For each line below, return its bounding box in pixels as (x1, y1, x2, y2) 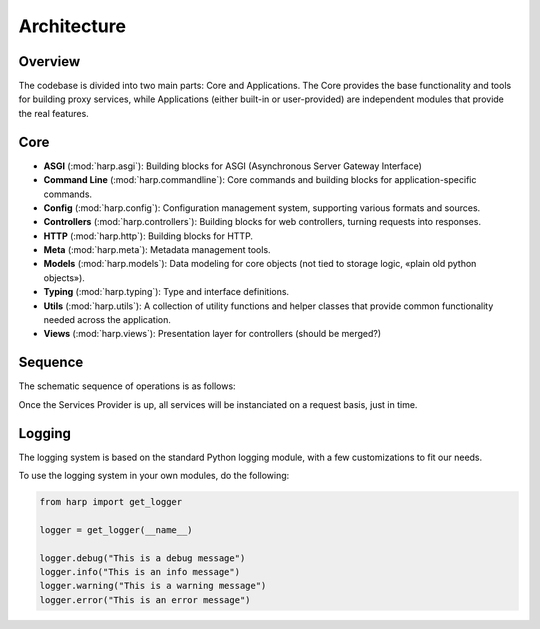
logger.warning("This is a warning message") (39, 580, 267, 592)
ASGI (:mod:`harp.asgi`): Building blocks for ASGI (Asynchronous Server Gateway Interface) (43, 160, 422, 172)
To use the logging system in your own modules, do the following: (18, 470, 290, 482)
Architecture (18, 15, 127, 37)
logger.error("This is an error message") (39, 594, 251, 605)
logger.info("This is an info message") (39, 566, 240, 577)
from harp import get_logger (39, 496, 183, 508)
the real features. (18, 107, 89, 119)
